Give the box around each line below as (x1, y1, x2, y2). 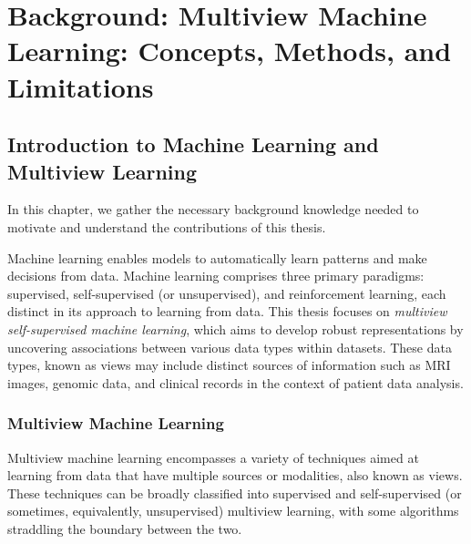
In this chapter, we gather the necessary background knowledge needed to (7, 200, 419, 219)
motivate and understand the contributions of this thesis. (7, 217, 326, 236)
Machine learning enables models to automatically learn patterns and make (7, 248, 427, 267)
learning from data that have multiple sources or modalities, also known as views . (7, 466, 463, 485)
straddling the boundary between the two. (7, 518, 242, 538)
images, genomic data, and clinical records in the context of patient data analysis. (7, 373, 464, 392)
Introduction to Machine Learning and (7, 130, 379, 159)
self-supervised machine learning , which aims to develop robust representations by (7, 319, 464, 338)
